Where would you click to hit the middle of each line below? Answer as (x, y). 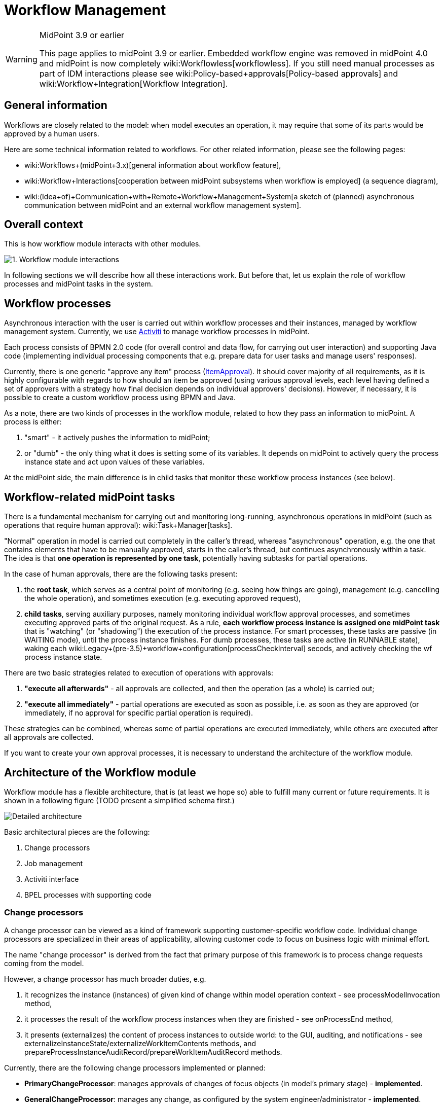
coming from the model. (44, 963)
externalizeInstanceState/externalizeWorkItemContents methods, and (140, 1043)
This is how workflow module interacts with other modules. (103, 244)
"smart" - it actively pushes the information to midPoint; (117, 438)
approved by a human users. (52, 133)
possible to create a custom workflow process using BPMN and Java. (120, 398)
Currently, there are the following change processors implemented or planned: (135, 1067)
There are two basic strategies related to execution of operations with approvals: (139, 673)
